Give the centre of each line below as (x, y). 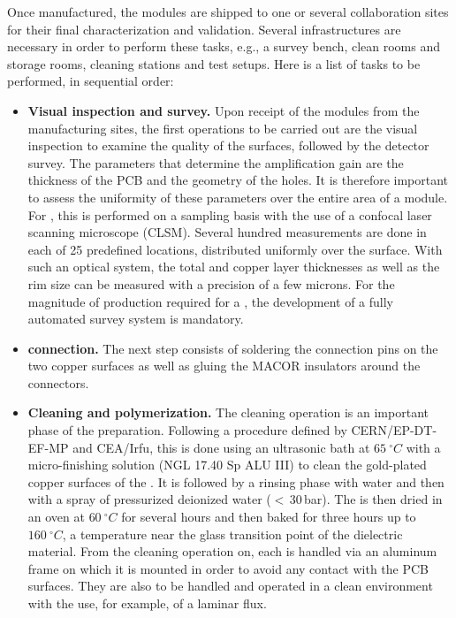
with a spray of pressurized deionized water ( (149, 499)
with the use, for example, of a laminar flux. (147, 603)
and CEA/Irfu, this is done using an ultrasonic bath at (221, 447)
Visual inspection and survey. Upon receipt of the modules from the (224, 110)
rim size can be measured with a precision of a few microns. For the (211, 283)
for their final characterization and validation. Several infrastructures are (204, 29)
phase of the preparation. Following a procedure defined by (187, 430)
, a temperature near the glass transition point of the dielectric (232, 534)
